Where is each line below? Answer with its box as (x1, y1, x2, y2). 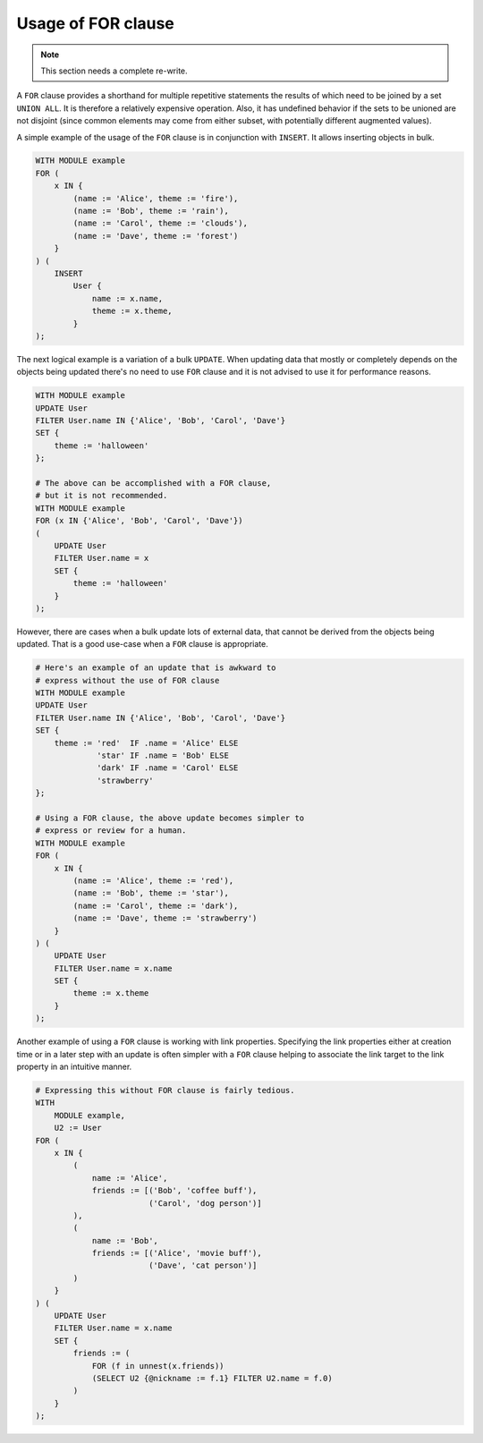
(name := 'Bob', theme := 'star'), (72, 888, 230, 898)
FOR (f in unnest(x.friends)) (91, 1361, 225, 1371)
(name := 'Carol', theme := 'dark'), (72, 900, 239, 911)
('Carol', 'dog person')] (148, 1198, 263, 1208)
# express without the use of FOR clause (35, 675, 220, 685)
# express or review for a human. (35, 826, 187, 836)
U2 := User (54, 1123, 102, 1133)
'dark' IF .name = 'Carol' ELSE (97, 763, 239, 773)
